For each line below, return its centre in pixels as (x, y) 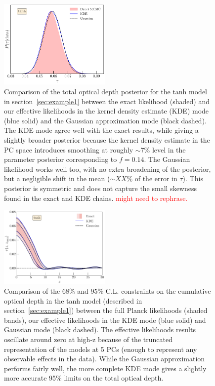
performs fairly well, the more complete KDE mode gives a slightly (105, 368)
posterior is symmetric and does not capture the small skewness (100, 188)
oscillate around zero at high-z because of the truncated (88, 339)
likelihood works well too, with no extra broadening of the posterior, (107, 169)
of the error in (156, 178)
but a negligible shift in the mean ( (57, 178)
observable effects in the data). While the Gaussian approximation (105, 359)
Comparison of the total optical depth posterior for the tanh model (106, 92)
